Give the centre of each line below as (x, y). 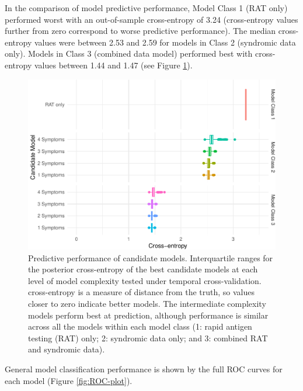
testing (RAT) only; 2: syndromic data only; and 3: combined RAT (148, 338)
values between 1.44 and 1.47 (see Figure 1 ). (113, 65)
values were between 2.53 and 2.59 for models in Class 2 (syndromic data (165, 42)
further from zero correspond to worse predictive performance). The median (140, 31)
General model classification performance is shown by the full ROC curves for (144, 368)
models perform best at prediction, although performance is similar (148, 315)
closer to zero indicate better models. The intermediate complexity (147, 303)
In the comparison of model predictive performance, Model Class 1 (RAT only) (146, 8)
